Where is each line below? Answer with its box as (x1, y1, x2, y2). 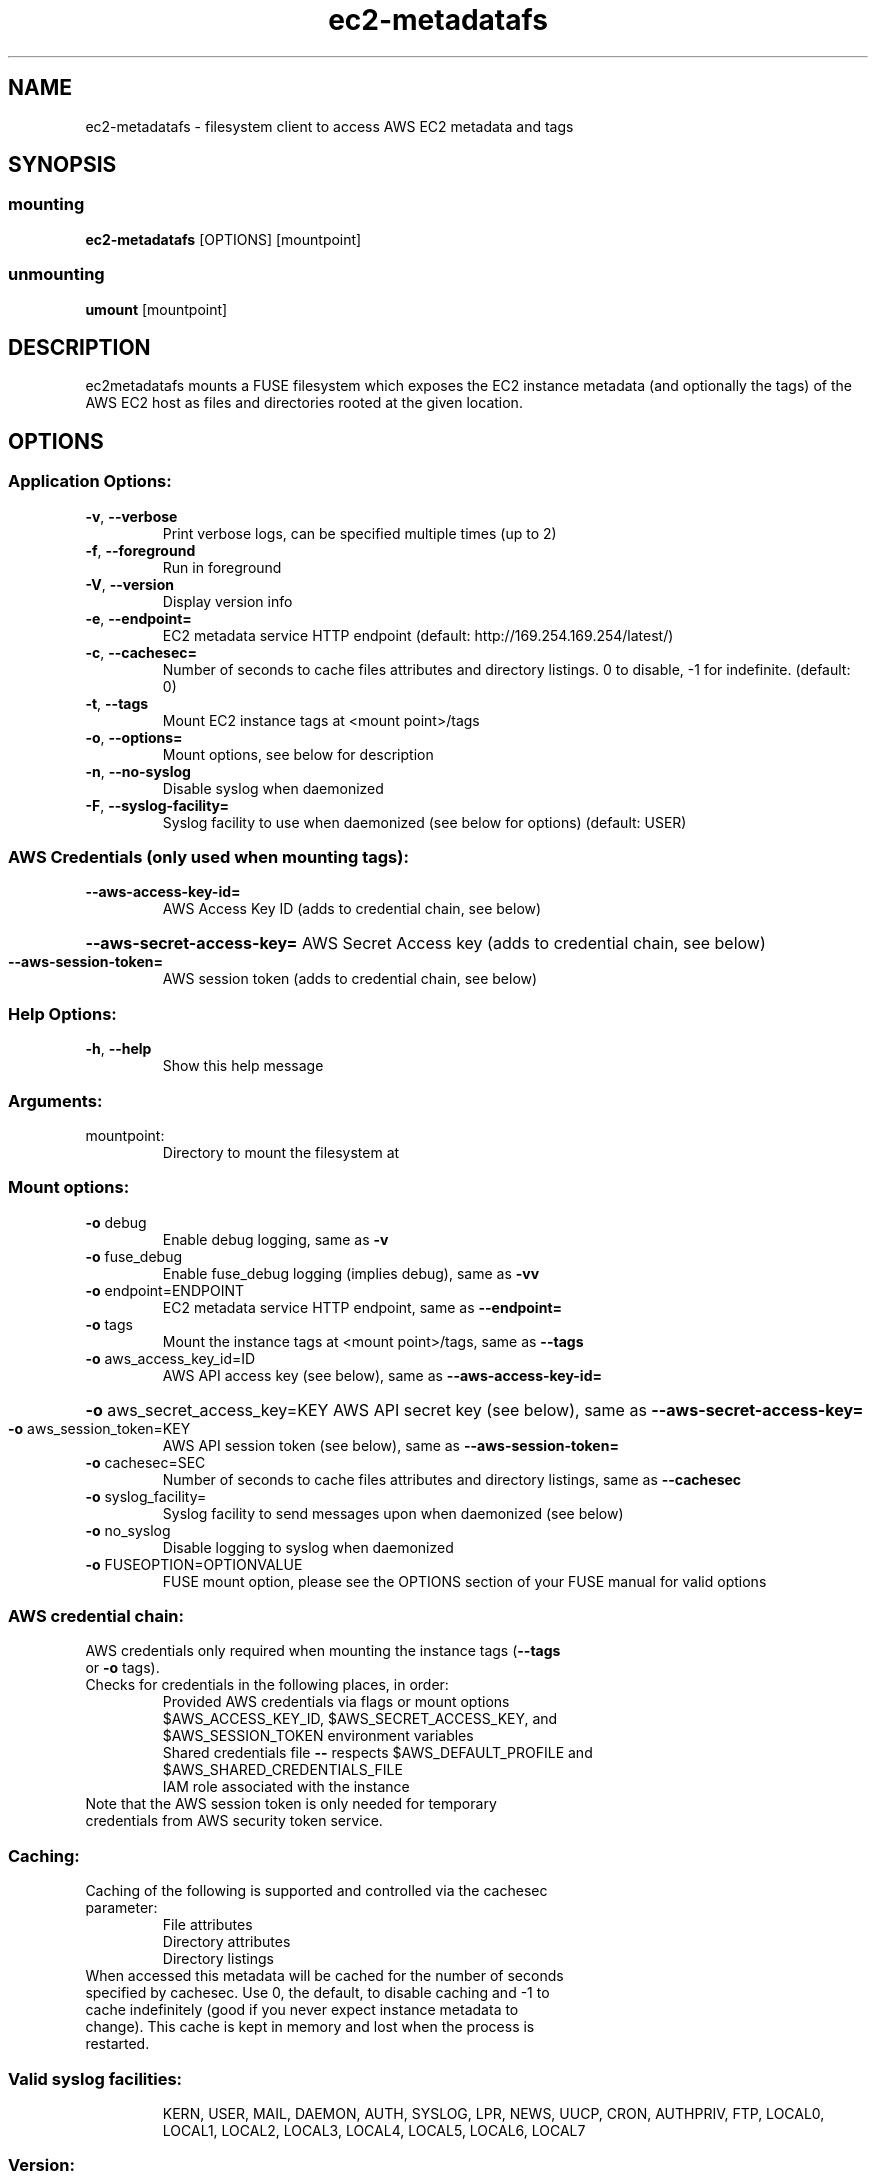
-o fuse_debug (85, 1247, 183, 1265)
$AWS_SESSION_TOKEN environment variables (162, 1727, 474, 1745)
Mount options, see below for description (162, 745, 434, 763)
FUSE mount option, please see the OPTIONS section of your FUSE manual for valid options (162, 1572, 767, 1590)
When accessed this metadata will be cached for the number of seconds (85, 1967, 564, 1985)
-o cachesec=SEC (85, 1453, 206, 1471)
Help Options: (8, 1003, 117, 1024)
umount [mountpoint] (85, 300, 228, 318)
